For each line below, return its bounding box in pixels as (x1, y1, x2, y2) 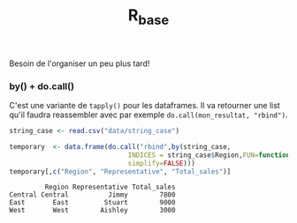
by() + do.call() (9, 80, 75, 93)
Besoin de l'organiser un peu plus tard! (9, 58, 150, 69)
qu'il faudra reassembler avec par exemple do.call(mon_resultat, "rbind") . (9, 109, 288, 120)
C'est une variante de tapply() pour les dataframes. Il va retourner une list (9, 100, 280, 111)
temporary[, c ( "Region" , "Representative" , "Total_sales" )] (9, 167, 232, 176)
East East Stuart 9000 (9, 198, 176, 207)
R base (127, 5, 170, 28)
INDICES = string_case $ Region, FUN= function (127, 151, 291, 160)
